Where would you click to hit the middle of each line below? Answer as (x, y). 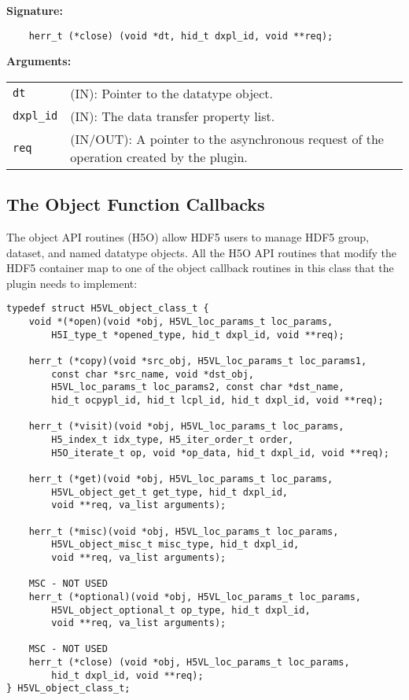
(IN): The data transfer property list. (173, 116)
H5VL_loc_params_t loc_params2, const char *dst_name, (198, 387)
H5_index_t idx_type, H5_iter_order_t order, (173, 439)
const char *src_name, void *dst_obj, (153, 374)
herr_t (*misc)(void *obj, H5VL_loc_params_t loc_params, (184, 531)
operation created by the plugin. (159, 157)
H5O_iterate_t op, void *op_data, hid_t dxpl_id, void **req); (220, 453)
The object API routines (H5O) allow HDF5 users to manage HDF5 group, (188, 237)
